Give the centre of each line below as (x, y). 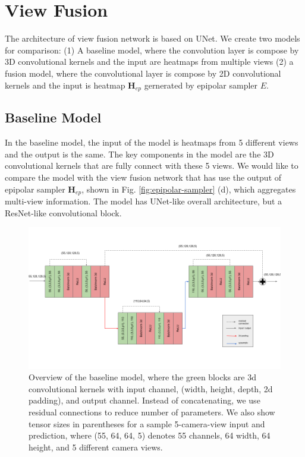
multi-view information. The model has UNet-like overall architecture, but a (144, 201)
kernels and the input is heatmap (65, 85)
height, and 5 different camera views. (96, 447)
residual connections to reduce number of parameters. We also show (152, 412)
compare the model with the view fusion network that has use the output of (143, 177)
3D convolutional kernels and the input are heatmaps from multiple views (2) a (149, 62)
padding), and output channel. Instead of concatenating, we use (144, 400)
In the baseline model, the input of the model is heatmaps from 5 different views (152, 142)
